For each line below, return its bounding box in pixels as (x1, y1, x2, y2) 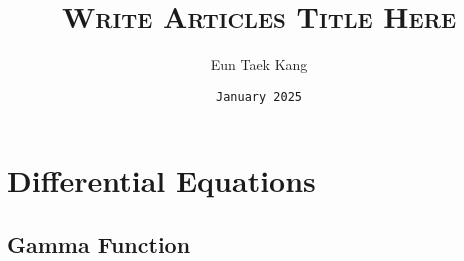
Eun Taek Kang (210, 54, 308, 75)
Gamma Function (7, 228, 191, 259)
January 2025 (216, 89, 302, 104)
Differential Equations (7, 160, 316, 201)
